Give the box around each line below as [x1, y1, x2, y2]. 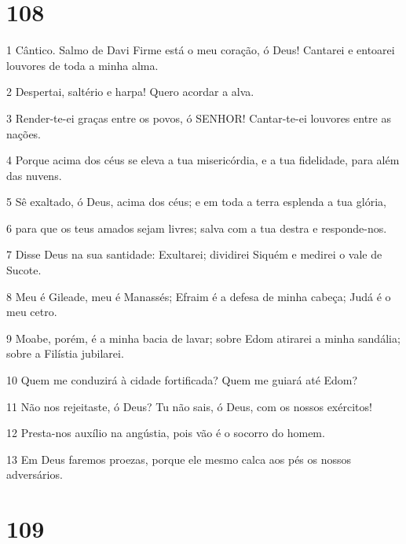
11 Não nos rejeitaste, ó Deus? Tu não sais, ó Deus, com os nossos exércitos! [6, 398, 372, 414]
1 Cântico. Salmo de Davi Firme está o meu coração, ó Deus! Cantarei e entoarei [6, 42, 395, 58]
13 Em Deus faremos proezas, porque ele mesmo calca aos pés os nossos [6, 450, 352, 467]
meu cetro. [6, 303, 57, 320]
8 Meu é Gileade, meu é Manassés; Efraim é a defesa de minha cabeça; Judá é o [6, 288, 391, 304]
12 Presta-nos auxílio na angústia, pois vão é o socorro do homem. [6, 425, 325, 441]
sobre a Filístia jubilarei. [6, 345, 124, 362]
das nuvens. [6, 167, 62, 183]
